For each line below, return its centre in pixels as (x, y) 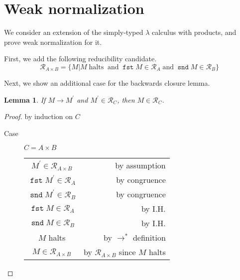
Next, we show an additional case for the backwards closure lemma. (107, 82)
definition (149, 238)
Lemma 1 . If (25, 99)
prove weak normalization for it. (53, 42)
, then (126, 99)
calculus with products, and (194, 32)
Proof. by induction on (39, 116)
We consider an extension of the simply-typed (74, 32)
